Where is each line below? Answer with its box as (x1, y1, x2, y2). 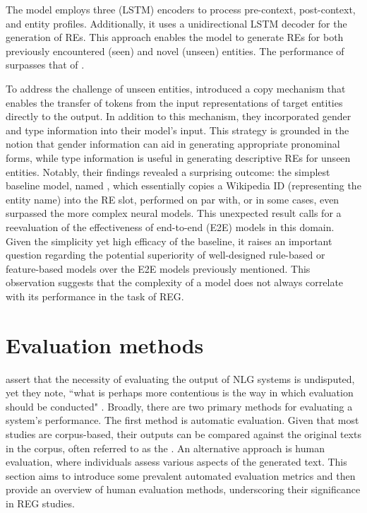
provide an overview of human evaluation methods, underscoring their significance (6, 482, 361, 497)
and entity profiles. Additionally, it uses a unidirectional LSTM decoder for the (6, 16, 347, 30)
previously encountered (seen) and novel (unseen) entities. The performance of (6, 43, 344, 58)
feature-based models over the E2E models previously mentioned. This (6, 261, 311, 276)
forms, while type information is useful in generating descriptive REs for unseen (6, 150, 351, 165)
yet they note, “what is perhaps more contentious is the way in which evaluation (6, 385, 354, 400)
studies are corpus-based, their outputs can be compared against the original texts (6, 426, 361, 441)
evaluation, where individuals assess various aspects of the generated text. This (6, 454, 347, 469)
